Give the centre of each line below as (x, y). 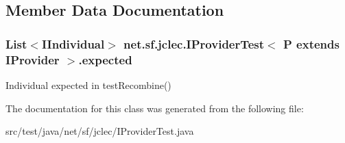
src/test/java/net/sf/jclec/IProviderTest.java (100, 131)
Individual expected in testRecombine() (88, 84)
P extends (311, 43)
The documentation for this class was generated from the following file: (155, 108)
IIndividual (73, 43)
